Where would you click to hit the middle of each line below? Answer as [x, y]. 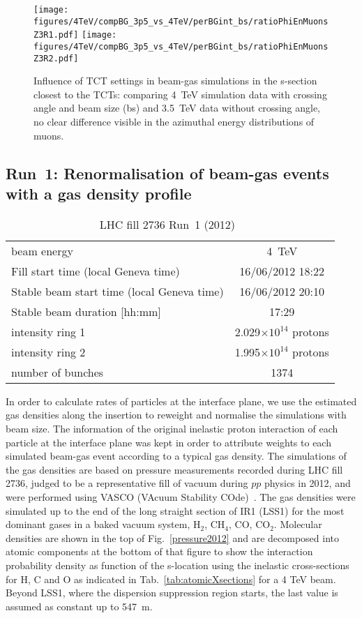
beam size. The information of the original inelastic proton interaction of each [172, 429]
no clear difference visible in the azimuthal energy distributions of [174, 122]
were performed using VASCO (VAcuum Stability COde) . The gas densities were [181, 497]
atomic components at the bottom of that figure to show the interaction [159, 551]
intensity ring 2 [48, 352]
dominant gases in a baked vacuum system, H [103, 524]
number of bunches [58, 372]
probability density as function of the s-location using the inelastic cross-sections [178, 565]
